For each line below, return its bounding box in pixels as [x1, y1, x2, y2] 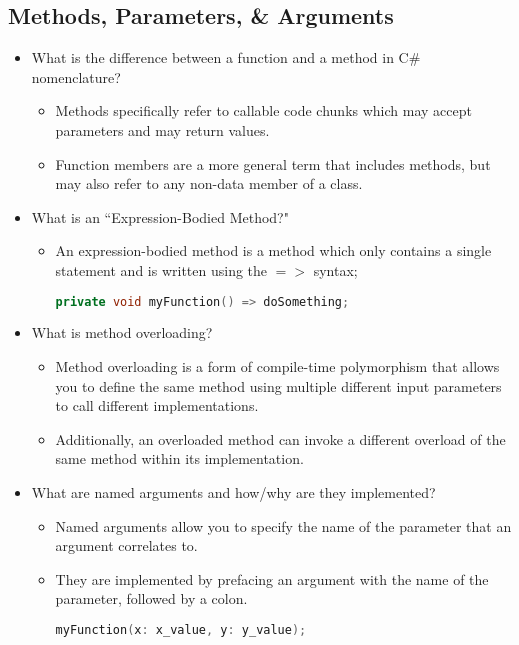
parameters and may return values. [55, 119, 270, 140]
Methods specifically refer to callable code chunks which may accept [55, 100, 472, 121]
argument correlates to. [55, 535, 198, 556]
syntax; [313, 259, 358, 280]
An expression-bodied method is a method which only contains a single [55, 240, 492, 261]
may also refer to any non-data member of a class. [55, 173, 363, 194]
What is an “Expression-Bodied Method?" [31, 206, 289, 227]
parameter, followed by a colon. [55, 588, 248, 609]
